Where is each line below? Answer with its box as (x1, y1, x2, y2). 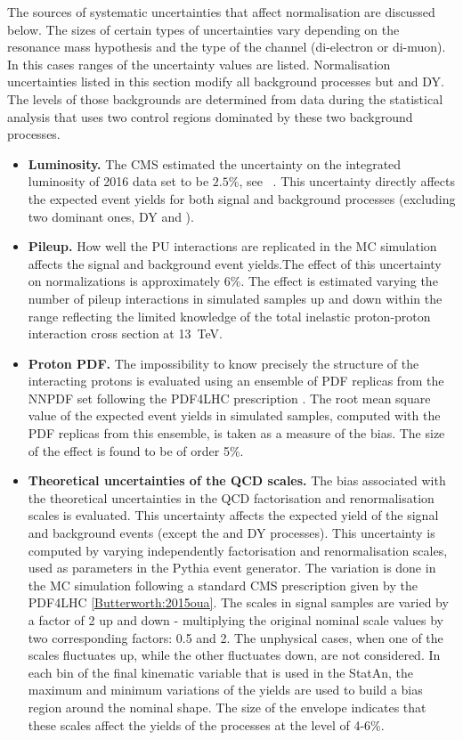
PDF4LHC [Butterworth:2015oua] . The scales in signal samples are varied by (28, 593, 449, 612)
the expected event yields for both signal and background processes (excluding (28, 189, 456, 207)
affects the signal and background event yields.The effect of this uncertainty (28, 254, 442, 272)
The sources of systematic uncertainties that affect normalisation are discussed (7, 3, 435, 20)
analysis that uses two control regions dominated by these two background (7, 107, 413, 126)
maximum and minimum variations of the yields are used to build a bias (28, 680, 423, 699)
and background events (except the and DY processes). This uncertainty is (28, 524, 435, 542)
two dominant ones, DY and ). (28, 207, 194, 225)
